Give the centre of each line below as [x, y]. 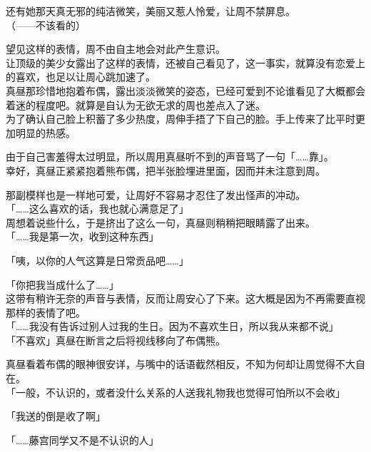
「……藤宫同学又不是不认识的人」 [82, 440]
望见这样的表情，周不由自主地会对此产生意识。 [116, 49]
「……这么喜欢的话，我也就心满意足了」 [97, 209]
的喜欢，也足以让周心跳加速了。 [81, 77]
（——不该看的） [46, 25]
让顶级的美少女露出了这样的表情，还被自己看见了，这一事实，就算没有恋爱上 [185, 62]
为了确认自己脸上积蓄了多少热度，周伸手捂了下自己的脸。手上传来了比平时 [181, 119]
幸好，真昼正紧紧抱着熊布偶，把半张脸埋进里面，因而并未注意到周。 [166, 170]
